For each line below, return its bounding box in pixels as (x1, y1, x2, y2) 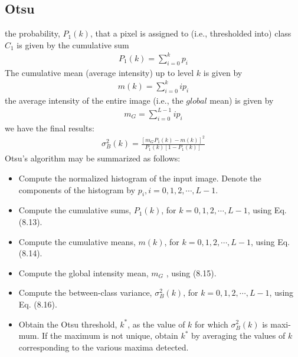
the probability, (5, 27, 60, 39)
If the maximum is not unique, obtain (42, 329, 178, 342)
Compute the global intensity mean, (18, 266, 149, 279)
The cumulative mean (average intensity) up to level (5, 66, 194, 78)
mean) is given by (209, 94, 274, 106)
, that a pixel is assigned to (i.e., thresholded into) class (90, 27, 292, 39)
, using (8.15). (166, 266, 217, 279)
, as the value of (127, 318, 185, 330)
